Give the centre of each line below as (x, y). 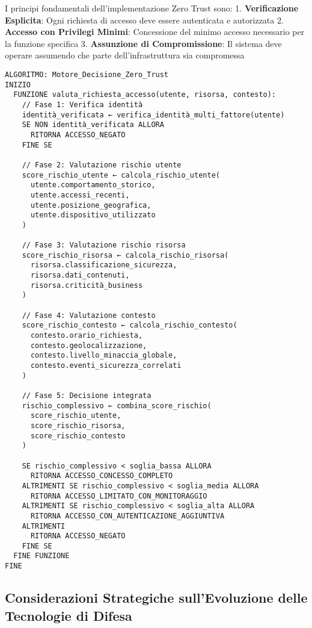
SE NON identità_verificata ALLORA (93, 125)
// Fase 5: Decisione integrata (87, 395)
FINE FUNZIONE (41, 556)
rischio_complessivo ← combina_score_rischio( (117, 406)
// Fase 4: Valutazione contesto (89, 315)
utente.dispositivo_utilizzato (93, 215)
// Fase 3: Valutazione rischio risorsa (104, 245)
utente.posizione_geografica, (91, 205)
